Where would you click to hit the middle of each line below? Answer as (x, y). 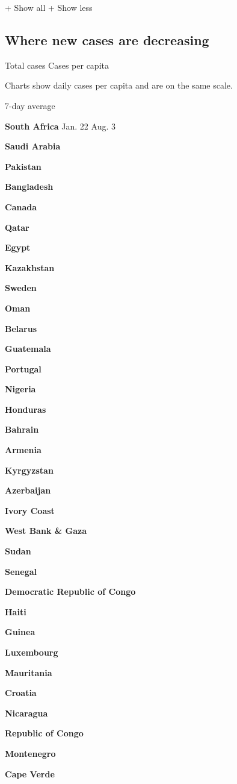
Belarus (21, 328)
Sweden (21, 288)
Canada (21, 206)
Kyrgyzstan (29, 470)
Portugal (23, 368)
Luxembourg (32, 652)
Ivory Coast (30, 510)
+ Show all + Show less (49, 7)
